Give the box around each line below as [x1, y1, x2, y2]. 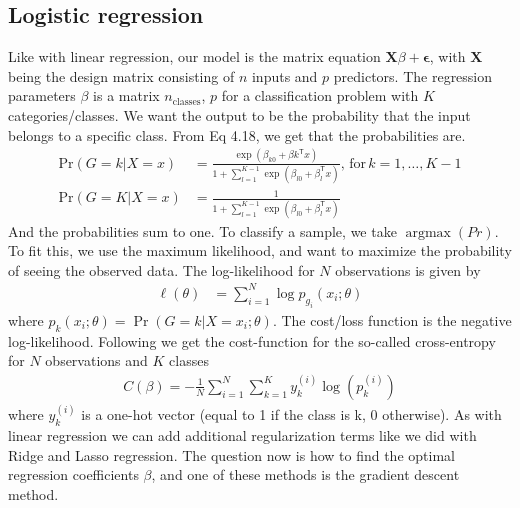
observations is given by [335, 259, 481, 280]
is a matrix [93, 85, 160, 106]
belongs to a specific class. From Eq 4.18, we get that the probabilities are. [8, 124, 466, 145]
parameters [8, 85, 76, 106]
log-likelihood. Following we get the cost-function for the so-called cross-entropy [8, 330, 496, 351]
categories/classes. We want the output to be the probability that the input [8, 104, 471, 125]
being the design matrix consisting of [8, 65, 235, 86]
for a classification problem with [221, 85, 419, 106]
